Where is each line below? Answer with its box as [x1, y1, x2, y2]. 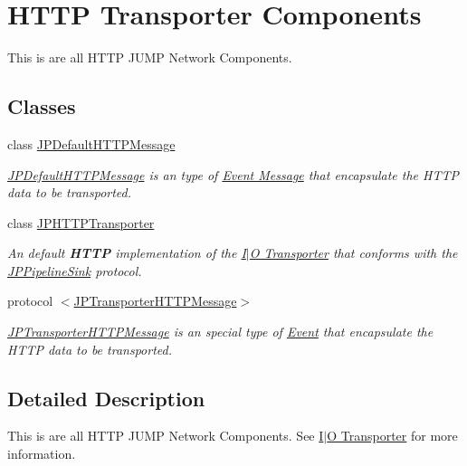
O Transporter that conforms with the [249, 243, 458, 262]
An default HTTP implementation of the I [7, 243, 246, 262]
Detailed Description [7, 384, 205, 412]
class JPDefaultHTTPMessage [7, 134, 176, 153]
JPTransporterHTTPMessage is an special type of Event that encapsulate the [7, 322, 434, 341]
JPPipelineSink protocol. [7, 261, 142, 280]
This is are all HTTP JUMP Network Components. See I [7, 426, 324, 445]
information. [7, 444, 76, 463]
